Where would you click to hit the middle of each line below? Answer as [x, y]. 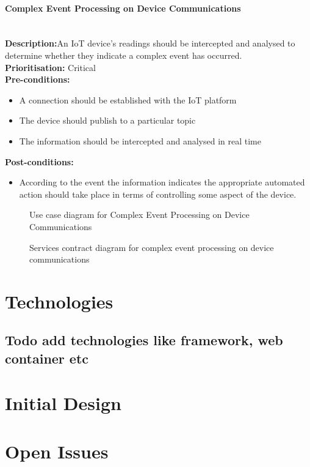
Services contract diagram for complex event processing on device [152, 247]
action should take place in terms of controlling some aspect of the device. [158, 194]
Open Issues [57, 451]
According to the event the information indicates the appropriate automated [162, 182]
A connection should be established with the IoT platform [128, 99]
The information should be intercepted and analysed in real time [140, 140]
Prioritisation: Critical [50, 67]
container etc [47, 358]
